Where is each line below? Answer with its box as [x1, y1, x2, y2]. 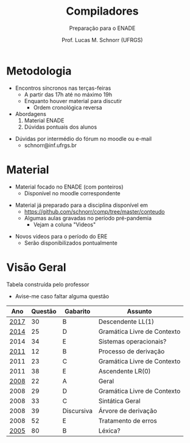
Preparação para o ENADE [69, 24, 136, 32]
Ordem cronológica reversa [33, 104, 102, 111]
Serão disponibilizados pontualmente [24, 239, 118, 247]
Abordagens [15, 110, 47, 117]
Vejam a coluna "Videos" [33, 221, 96, 228]
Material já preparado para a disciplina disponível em [15, 201, 148, 209]
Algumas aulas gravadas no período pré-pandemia [24, 214, 152, 221]
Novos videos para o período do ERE [15, 232, 108, 240]
